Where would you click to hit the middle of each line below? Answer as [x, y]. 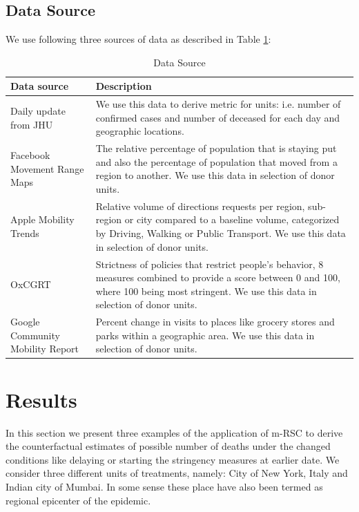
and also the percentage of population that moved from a [216, 161]
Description [124, 86]
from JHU [32, 124]
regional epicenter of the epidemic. [78, 500]
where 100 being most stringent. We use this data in [206, 291]
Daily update [38, 111]
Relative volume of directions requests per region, [200, 206]
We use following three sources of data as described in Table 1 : [138, 39]
